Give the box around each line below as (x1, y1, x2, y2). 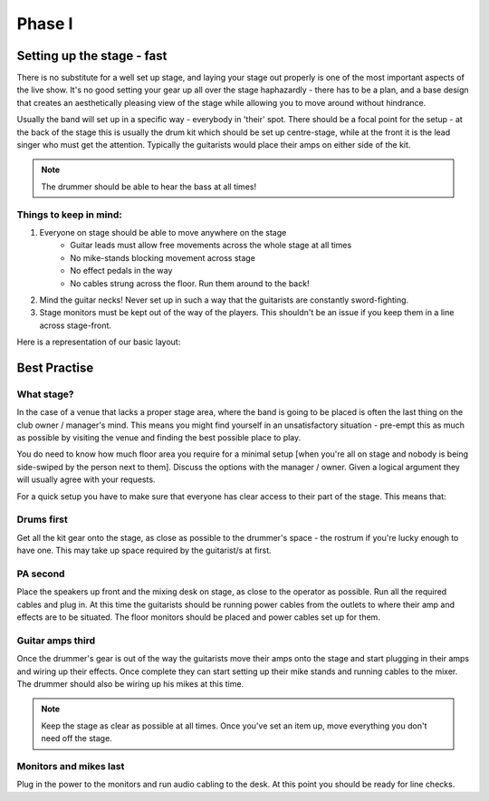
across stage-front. (39, 320, 112, 331)
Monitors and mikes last (16, 759, 125, 772)
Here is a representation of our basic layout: (16, 336, 181, 348)
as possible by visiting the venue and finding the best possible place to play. (16, 432, 302, 443)
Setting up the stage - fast (16, 48, 168, 63)
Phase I (16, 14, 73, 34)
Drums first (16, 513, 68, 526)
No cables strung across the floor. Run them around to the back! (70, 277, 310, 289)
